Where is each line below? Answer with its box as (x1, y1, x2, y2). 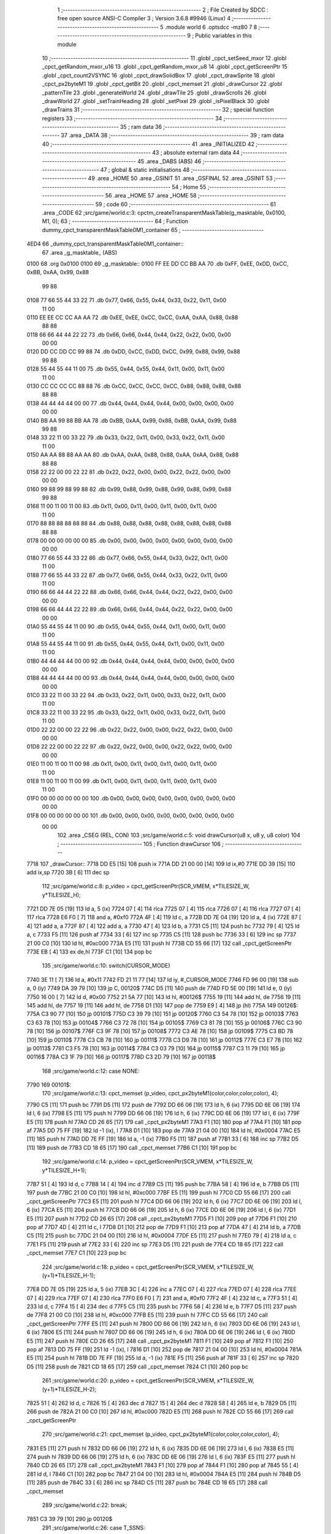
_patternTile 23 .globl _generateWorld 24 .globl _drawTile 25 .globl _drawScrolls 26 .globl (42, 89, 267, 96)
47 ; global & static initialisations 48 (100, 166, 190, 174)
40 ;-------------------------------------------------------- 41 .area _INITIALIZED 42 (42, 140, 254, 147)
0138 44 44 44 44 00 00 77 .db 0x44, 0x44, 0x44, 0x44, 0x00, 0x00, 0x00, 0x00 (26, 399, 234, 407)
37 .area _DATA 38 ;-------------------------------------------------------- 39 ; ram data (61, 132, 284, 139)
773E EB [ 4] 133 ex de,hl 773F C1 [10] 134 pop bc (26, 948, 153, 955)
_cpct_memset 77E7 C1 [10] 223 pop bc (26, 1249, 127, 1257)
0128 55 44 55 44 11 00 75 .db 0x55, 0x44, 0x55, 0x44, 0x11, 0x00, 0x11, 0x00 (26, 365, 225, 372)
